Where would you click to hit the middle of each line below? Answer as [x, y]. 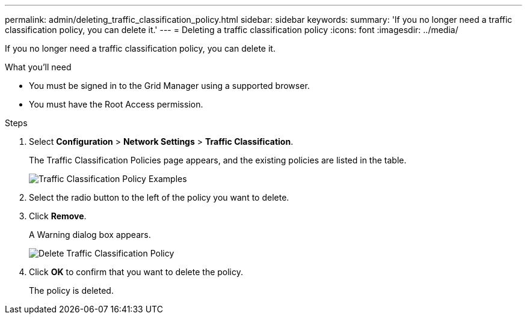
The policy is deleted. [71, 290]
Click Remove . [58, 216]
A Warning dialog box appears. [90, 235]
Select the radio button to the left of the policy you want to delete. [159, 197]
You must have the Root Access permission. [116, 104]
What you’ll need [38, 67]
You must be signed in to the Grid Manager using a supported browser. [169, 86]
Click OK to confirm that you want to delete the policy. [136, 272]
